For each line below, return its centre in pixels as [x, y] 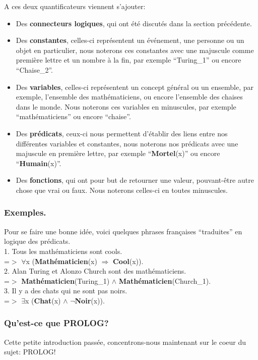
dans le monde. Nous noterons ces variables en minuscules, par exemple [126, 106]
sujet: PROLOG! [30, 352]
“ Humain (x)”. [39, 163]
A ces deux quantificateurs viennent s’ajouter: [75, 6]
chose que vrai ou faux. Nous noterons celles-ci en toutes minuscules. [122, 190]
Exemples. [25, 212]
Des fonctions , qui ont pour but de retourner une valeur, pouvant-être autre [135, 180]
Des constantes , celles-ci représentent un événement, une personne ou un [130, 40]
